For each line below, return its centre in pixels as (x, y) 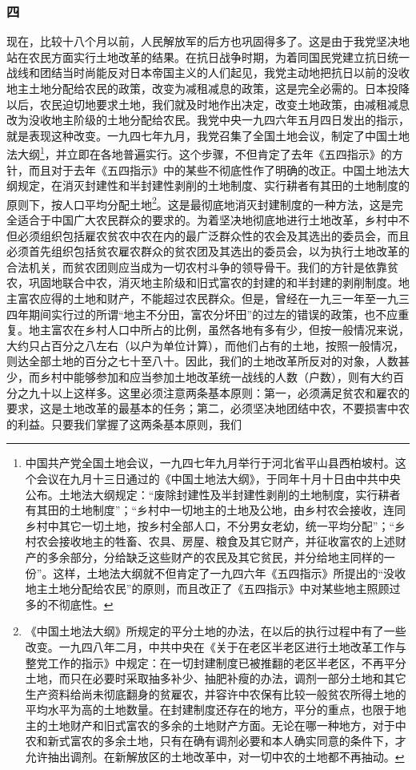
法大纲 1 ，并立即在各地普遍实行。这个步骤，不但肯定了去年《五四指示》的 (199, 153)
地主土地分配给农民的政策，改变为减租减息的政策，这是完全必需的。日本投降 (208, 88)
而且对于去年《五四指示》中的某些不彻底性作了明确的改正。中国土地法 (213, 169)
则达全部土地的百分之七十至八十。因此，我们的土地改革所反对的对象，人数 (202, 361)
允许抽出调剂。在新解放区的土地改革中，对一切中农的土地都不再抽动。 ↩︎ (215, 757)
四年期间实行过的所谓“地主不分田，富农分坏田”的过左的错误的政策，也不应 (202, 314)
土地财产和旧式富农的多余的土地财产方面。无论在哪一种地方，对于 (221, 725)
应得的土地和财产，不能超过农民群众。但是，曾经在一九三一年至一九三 (224, 298)
